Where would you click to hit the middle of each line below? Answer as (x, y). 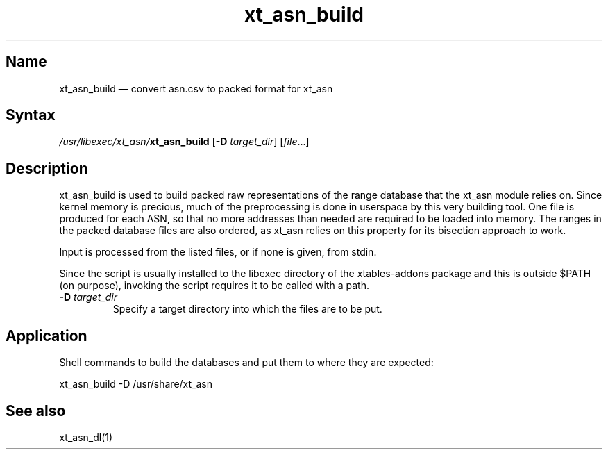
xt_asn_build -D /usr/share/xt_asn (136, 384)
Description (47, 168)
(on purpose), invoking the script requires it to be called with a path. (214, 286)
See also (36, 411)
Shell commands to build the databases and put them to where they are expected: (246, 363)
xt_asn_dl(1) (86, 437)
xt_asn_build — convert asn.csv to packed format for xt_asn (196, 88)
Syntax (31, 115)
